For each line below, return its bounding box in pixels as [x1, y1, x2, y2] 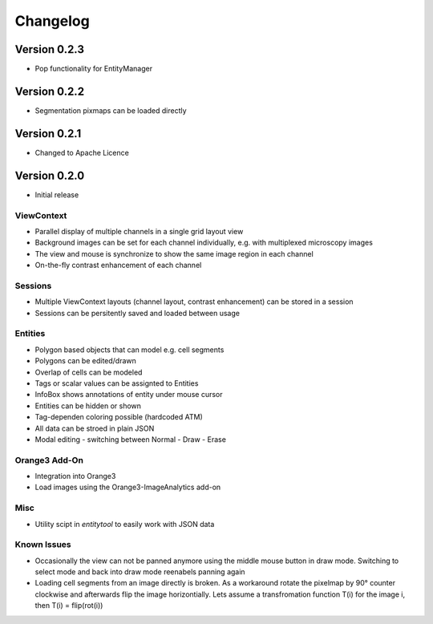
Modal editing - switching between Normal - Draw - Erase [34, 434, 226, 444]
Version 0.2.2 [14, 84, 84, 98]
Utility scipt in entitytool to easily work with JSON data [34, 519, 215, 529]
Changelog [14, 12, 90, 30]
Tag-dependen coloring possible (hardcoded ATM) [34, 412, 204, 422]
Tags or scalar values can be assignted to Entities [34, 378, 199, 388]
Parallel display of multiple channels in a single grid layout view [34, 226, 244, 236]
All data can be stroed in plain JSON [34, 423, 155, 433]
